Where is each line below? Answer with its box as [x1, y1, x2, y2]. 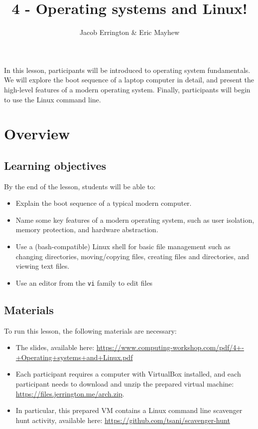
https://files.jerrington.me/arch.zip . [15, 388, 125, 399]
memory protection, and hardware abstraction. [15, 224, 158, 235]
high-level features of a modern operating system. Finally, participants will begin [4, 84, 251, 94]
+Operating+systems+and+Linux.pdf [15, 352, 133, 362]
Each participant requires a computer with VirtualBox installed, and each [15, 369, 241, 379]
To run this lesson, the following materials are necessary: [4, 325, 177, 336]
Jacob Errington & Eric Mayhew [79, 27, 180, 37]
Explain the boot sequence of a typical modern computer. [15, 198, 192, 208]
